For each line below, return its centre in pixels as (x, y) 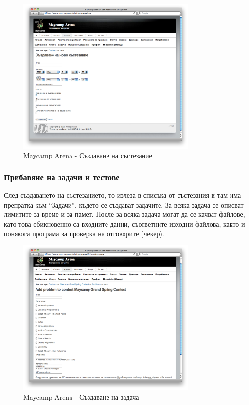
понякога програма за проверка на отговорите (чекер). (84, 233)
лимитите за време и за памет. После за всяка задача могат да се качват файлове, (124, 214)
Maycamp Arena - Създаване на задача (81, 396)
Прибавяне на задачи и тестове (62, 177)
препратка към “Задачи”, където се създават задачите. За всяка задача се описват (124, 204)
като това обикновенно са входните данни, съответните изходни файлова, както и (124, 223)
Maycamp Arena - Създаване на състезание (88, 155)
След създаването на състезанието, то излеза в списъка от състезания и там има (123, 195)
